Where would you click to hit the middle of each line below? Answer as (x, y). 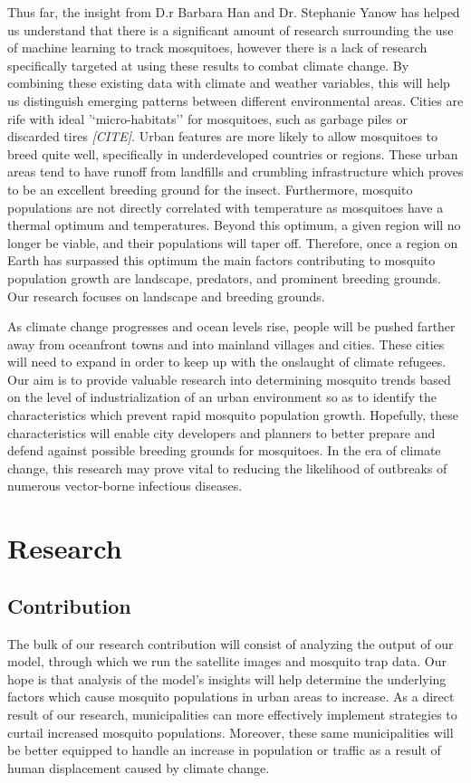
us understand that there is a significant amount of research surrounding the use (231, 29)
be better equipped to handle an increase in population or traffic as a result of (224, 750)
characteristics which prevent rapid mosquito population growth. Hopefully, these (233, 415)
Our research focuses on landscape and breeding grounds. (166, 296)
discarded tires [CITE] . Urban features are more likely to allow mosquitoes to (223, 136)
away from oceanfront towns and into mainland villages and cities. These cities (226, 344)
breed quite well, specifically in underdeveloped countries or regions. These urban (233, 153)
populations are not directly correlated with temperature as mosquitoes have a (226, 207)
